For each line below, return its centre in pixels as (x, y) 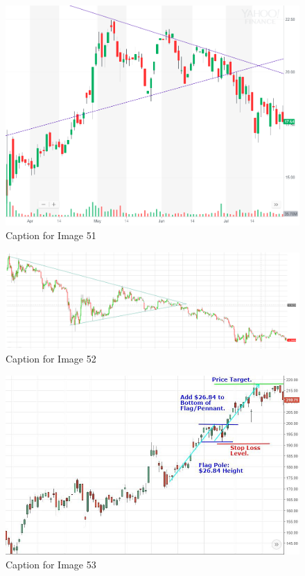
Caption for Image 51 (51, 235)
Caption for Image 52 (51, 359)
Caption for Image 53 (51, 564)
